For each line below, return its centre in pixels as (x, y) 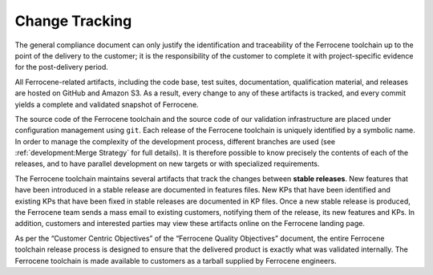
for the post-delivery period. (61, 67)
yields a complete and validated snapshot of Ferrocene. (107, 104)
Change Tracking (73, 21)
